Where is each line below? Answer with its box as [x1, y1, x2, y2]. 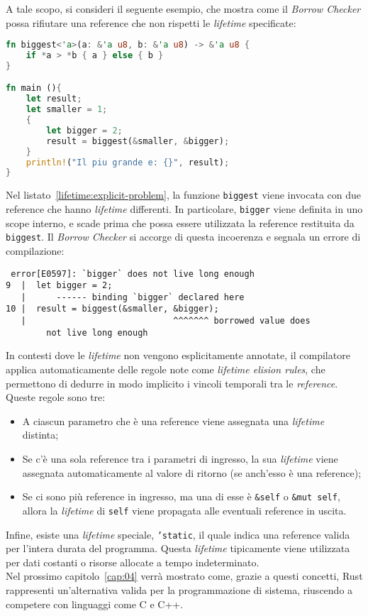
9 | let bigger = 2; [6, 280, 113, 291]
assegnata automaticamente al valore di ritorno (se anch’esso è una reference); [22, 465, 362, 480]
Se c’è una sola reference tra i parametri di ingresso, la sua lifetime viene [22, 451, 338, 466]
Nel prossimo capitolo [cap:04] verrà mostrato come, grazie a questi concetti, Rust [6, 568, 363, 583]
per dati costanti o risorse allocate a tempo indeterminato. [6, 554, 260, 569]
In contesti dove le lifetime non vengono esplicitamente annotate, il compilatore [6, 348, 350, 363]
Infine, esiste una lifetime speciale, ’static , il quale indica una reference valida [6, 527, 350, 541]
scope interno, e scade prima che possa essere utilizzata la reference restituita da [6, 215, 355, 230]
